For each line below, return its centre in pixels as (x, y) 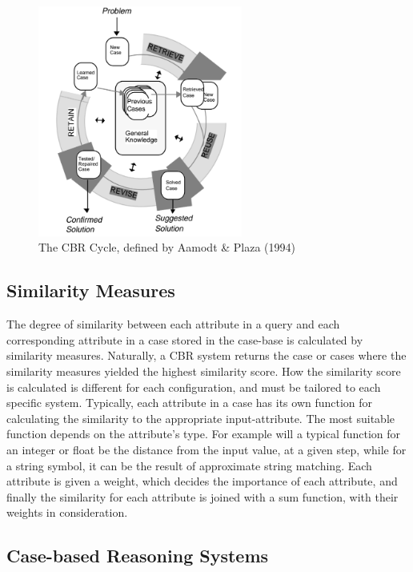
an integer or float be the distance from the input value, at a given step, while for (206, 449)
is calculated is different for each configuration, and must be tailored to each (194, 387)
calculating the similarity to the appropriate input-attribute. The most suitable (200, 418)
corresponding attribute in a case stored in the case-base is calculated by (185, 339)
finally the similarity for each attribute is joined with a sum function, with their (202, 496)
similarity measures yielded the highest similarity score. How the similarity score (204, 371)
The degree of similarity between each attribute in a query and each (173, 324)
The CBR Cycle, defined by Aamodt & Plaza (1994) (167, 247)
